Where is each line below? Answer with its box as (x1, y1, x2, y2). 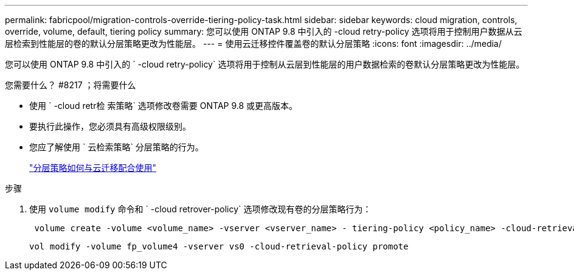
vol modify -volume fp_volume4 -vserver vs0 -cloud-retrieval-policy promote (29, 242, 409, 251)
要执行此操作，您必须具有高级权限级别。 (29, 121, 191, 131)
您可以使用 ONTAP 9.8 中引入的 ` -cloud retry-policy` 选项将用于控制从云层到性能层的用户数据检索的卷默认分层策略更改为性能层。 (5, 59, 525, 69)
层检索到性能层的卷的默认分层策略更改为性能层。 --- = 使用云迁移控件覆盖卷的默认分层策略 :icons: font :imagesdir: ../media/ (5, 38, 502, 49)
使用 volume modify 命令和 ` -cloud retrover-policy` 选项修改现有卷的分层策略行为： (29, 204, 372, 214)
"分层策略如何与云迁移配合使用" (29, 162, 157, 173)
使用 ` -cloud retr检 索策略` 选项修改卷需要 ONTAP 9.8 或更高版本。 (29, 100, 298, 111)
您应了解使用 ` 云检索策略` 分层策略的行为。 (29, 142, 204, 152)
